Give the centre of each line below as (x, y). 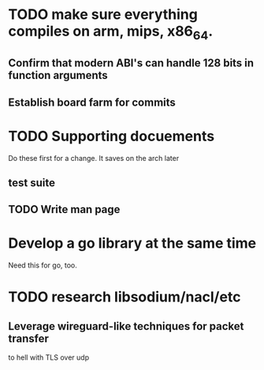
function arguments (58, 75)
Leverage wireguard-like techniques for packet (126, 326)
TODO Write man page (64, 209)
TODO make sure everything (103, 15)
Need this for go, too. (43, 265)
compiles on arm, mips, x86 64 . (111, 32)
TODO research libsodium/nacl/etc (125, 297)
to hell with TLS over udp (48, 357)
